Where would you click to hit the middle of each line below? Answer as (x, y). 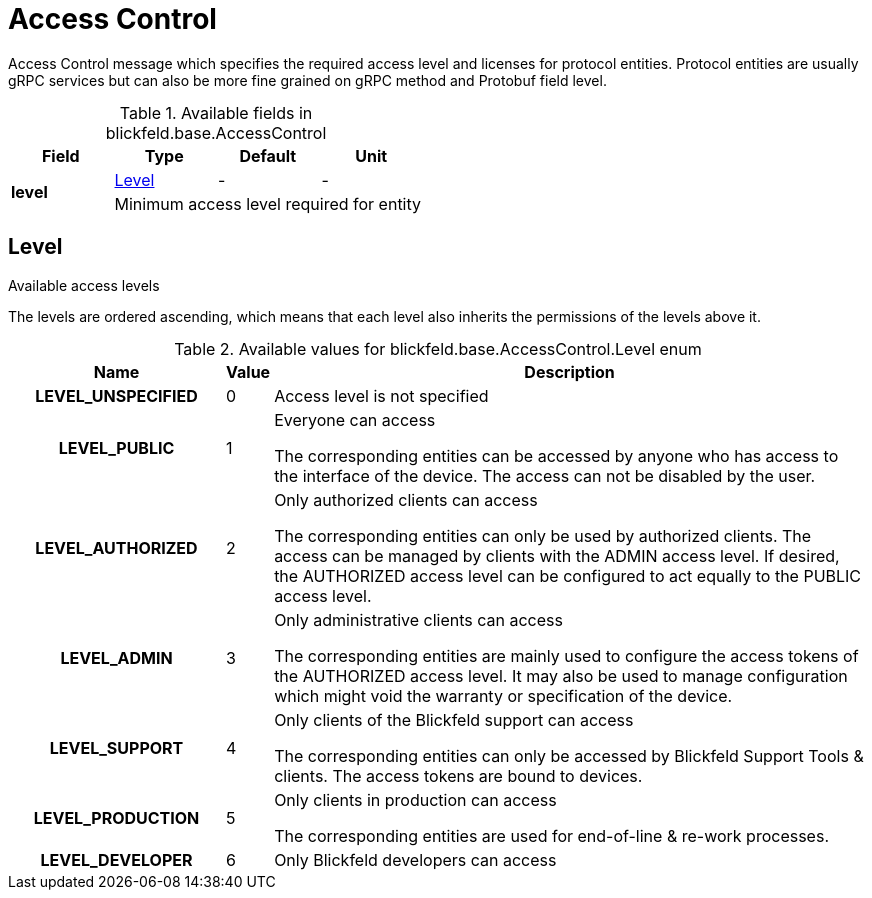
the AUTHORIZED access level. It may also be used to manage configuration (561, 675)
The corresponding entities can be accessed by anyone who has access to (556, 455)
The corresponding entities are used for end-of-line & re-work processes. (551, 835)
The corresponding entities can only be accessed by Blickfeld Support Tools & (569, 755)
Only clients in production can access (415, 799)
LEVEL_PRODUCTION (116, 817)
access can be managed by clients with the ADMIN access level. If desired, (557, 555)
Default (268, 155)
